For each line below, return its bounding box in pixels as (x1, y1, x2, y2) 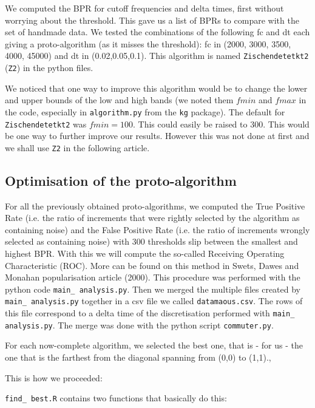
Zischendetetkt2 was (5, 117, 87, 130)
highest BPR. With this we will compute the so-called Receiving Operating (5, 247, 285, 260)
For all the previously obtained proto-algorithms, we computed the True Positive (5, 199, 305, 212)
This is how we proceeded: (5, 371, 103, 384)
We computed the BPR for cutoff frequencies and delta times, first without (5, 2, 284, 14)
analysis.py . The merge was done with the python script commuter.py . (5, 318, 274, 331)
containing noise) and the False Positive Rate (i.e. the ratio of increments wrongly (5, 223, 310, 236)
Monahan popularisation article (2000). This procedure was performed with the (5, 271, 300, 284)
